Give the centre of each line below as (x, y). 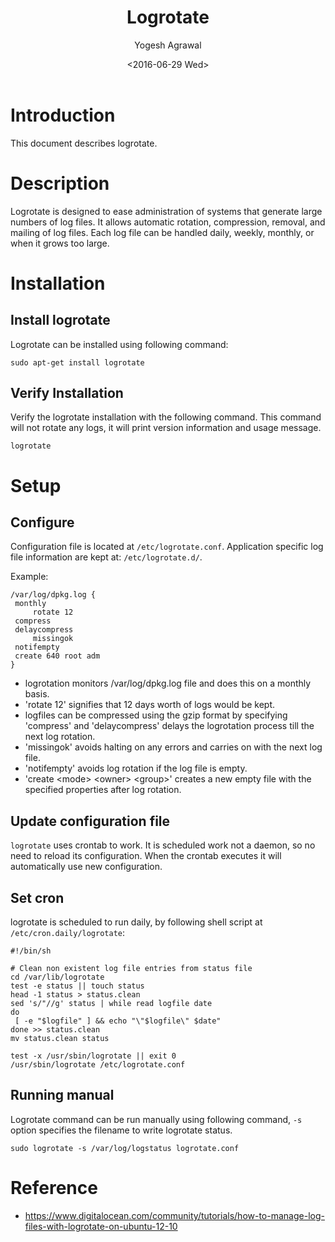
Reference (54, 1188)
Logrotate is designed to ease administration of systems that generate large (166, 211)
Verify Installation (67, 393)
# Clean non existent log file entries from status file (131, 969)
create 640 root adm (57, 656)
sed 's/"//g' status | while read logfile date (111, 1004)
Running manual (62, 1095)
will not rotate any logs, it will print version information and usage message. (166, 428)
